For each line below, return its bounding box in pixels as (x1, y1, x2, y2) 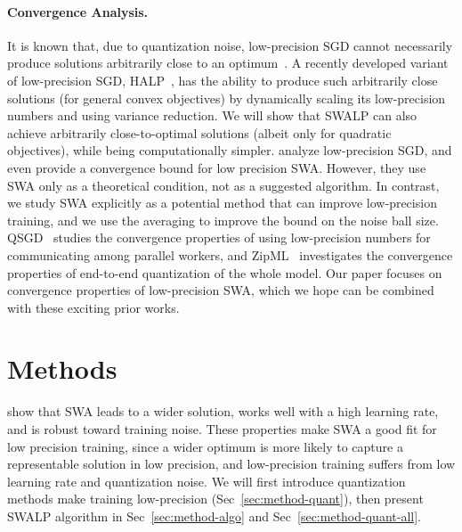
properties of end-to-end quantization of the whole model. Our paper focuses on (7, 263, 442, 282)
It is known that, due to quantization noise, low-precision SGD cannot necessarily (7, 36, 453, 54)
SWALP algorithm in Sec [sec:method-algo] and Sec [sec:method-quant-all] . (7, 506, 421, 525)
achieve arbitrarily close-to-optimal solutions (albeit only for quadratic (7, 123, 392, 142)
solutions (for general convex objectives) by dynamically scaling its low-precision (7, 88, 446, 107)
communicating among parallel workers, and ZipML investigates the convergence (7, 245, 453, 264)
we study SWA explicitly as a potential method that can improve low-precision (7, 193, 437, 212)
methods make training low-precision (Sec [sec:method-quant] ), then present (7, 489, 424, 508)
